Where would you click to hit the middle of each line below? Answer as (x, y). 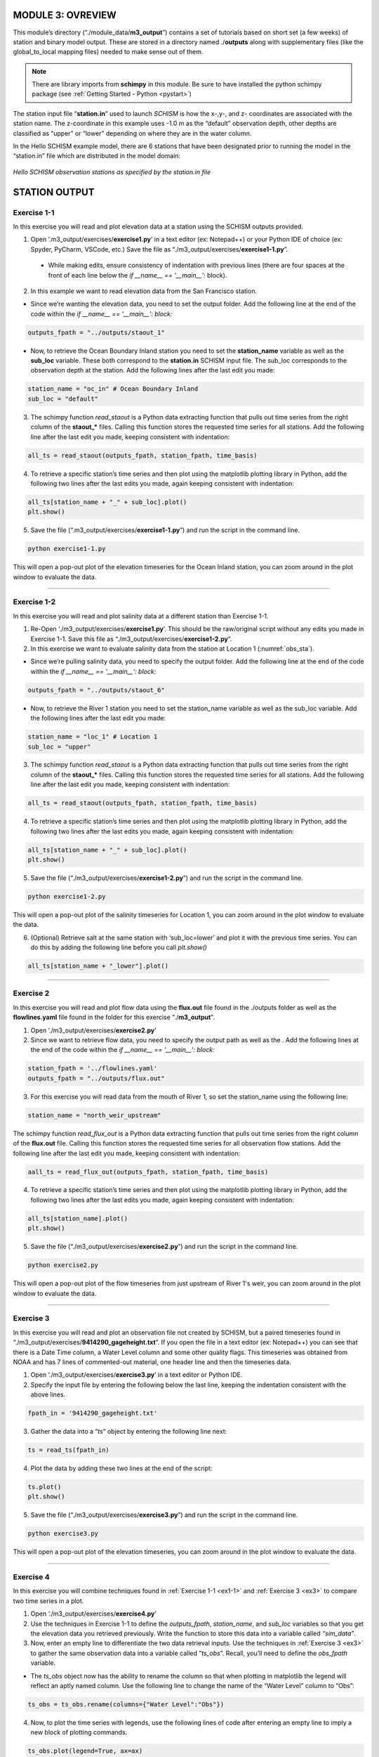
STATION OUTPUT (54, 192)
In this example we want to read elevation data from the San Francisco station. (144, 291)
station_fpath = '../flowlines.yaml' (93, 1069)
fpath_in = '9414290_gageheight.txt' (93, 1413)
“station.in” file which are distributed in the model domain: (97, 156)
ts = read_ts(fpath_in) (69, 1450)
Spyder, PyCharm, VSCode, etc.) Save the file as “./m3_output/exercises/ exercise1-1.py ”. (159, 249)
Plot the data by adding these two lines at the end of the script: (121, 1468)
